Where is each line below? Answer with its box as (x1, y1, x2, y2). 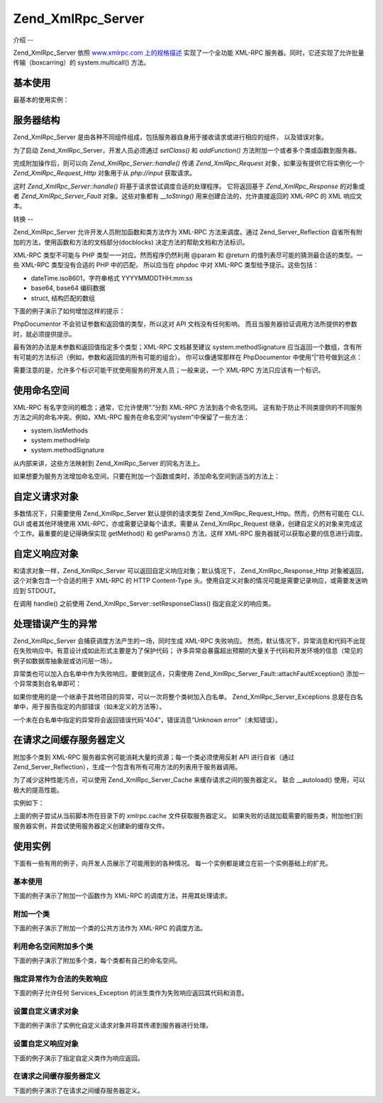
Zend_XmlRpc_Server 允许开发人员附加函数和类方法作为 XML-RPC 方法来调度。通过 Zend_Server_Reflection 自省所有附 (13, 228, 363, 237)
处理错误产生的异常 (13, 618, 97, 630)
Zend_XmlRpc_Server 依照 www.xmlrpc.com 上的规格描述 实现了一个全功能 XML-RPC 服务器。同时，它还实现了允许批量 (13, 48, 365, 57)
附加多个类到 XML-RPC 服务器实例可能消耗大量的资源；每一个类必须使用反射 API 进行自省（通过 (13, 753, 294, 761)
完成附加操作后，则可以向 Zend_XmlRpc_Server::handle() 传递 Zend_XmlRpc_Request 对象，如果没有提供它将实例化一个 (13, 158, 365, 167)
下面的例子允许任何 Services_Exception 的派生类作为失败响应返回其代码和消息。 (13, 989, 248, 997)
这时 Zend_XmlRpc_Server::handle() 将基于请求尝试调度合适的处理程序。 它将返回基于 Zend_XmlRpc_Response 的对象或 (13, 182, 365, 190)
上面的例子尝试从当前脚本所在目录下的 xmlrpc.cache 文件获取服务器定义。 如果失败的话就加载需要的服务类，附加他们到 (13, 812, 363, 820)
